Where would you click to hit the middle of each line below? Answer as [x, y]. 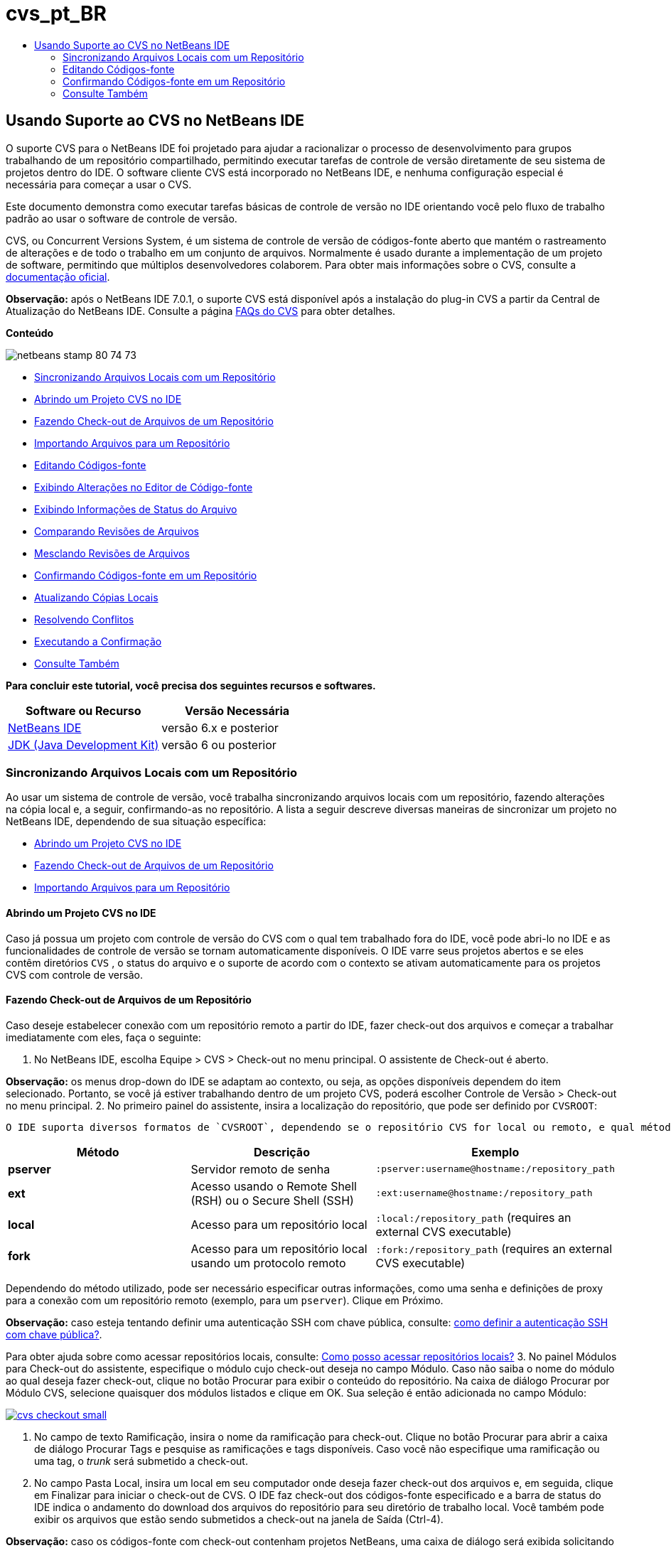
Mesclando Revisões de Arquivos [112, 553]
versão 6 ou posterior [219, 745]
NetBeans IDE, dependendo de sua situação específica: [136, 822]
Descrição [281, 1152]
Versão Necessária [237, 710]
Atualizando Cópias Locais [96, 597]
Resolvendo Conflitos [84, 619]
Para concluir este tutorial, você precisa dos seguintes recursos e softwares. [191, 685]
